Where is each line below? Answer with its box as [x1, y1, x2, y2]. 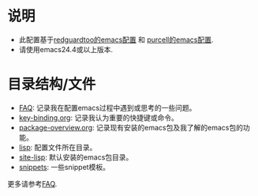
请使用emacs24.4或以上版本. [18, 44, 114, 54]
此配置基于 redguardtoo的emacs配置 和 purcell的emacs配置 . [18, 35, 214, 44]
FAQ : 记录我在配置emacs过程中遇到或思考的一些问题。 [18, 103, 196, 112]
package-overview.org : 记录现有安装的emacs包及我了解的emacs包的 [18, 122, 244, 132]
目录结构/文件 [7, 76, 96, 93]
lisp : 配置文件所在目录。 [18, 142, 97, 152]
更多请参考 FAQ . [7, 179, 58, 188]
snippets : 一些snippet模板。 [18, 162, 110, 171]
